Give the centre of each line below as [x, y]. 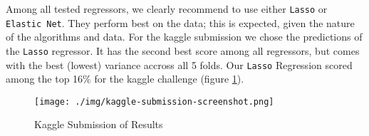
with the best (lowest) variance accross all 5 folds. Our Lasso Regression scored [179, 64]
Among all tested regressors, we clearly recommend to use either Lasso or [167, 9]
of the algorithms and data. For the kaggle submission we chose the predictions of [184, 37]
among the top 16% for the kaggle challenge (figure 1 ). [125, 79]
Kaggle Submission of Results [99, 124]
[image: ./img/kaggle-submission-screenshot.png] [154, 101]
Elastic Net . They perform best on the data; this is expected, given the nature [180, 22]
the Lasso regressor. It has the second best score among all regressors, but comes [183, 50]
